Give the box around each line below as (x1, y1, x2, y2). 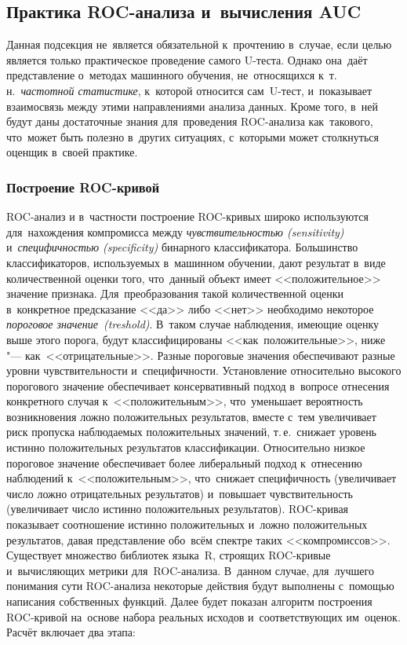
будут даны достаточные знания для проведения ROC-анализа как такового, (6, 113, 373, 130)
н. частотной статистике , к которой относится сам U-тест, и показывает (6, 82, 372, 98)
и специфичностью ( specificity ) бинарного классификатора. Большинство (6, 239, 358, 255)
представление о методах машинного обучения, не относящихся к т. (6, 67, 337, 83)
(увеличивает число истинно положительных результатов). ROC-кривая (6, 500, 349, 517)
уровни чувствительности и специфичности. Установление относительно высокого (6, 362, 402, 379)
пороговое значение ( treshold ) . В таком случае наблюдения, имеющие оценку (6, 316, 380, 332)
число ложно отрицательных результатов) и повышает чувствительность (6, 485, 353, 501)
